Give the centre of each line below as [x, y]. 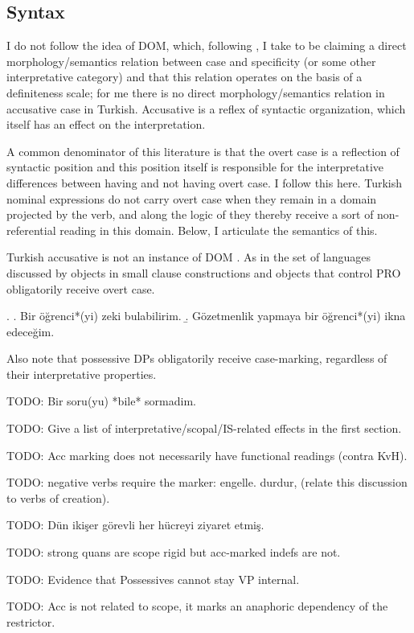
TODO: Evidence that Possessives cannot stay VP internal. [153, 579]
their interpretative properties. [82, 374]
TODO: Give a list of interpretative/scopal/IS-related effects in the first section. [204, 428]
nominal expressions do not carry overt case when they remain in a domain [192, 198]
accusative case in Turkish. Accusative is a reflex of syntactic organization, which [206, 108]
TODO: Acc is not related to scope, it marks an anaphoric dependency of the [197, 606]
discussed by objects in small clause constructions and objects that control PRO [204, 272]
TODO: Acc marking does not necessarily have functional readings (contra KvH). [207, 455]
